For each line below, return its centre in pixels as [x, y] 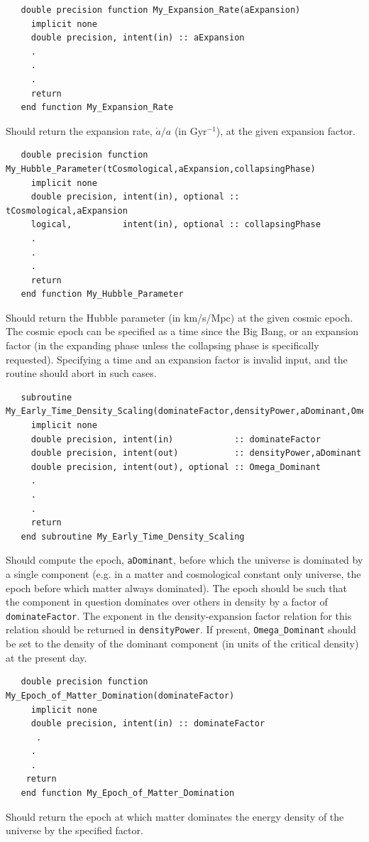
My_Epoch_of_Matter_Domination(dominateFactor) [120, 695]
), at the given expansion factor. [286, 130]
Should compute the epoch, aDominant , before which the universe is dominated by [184, 560]
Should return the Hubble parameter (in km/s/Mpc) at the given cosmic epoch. [180, 317]
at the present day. [46, 657]
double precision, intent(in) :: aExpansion [138, 38]
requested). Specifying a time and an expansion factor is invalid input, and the [177, 359]
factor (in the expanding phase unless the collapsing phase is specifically [163, 345]
